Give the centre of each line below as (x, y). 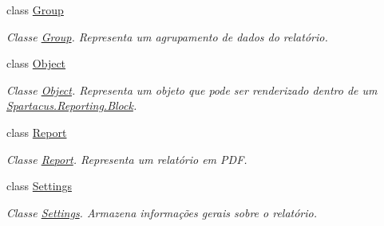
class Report (37, 132)
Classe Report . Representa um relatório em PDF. (127, 159)
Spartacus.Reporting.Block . (72, 105)
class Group (35, 10)
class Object (36, 63)
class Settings (39, 186)
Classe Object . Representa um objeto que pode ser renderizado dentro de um (192, 90)
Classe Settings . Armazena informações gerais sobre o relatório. (162, 212)
